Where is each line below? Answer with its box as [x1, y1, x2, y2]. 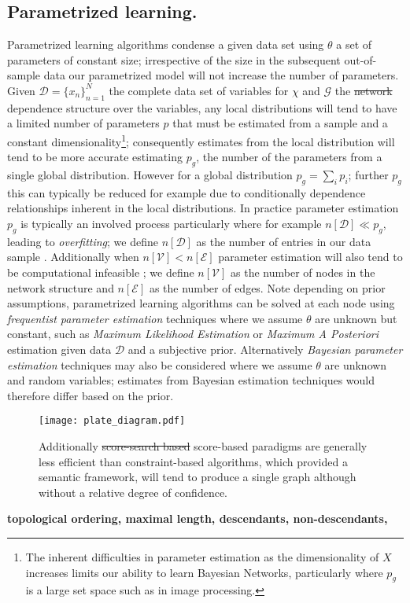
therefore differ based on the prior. [7, 387, 174, 403]
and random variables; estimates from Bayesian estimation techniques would [7, 372, 375, 388]
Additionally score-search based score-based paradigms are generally [39, 437, 368, 454]
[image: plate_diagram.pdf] [39, 415, 186, 427]
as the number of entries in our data [196, 233, 371, 249]
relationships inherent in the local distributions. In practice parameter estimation [7, 200, 399, 216]
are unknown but [315, 310, 397, 326]
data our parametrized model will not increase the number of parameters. [43, 67, 399, 83]
